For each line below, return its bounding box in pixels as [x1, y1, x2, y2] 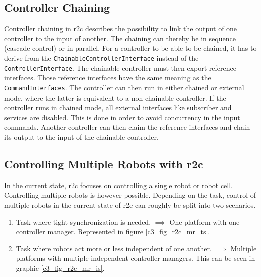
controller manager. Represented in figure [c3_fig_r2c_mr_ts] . [16, 226, 210, 237]
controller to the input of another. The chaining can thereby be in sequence [4, 33, 236, 43]
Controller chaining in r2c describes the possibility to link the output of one [4, 23, 237, 34]
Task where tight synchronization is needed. [16, 216, 151, 227]
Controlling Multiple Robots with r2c [4, 156, 203, 171]
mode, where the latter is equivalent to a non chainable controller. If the [4, 92, 226, 103]
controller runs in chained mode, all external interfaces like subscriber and [4, 102, 232, 113]
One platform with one [169, 216, 240, 227]
